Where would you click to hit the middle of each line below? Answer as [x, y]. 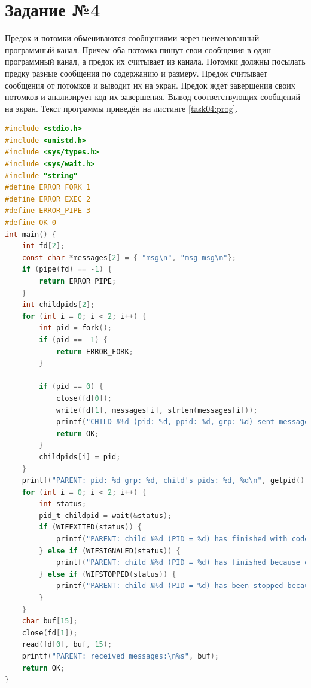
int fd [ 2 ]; [43, 246]
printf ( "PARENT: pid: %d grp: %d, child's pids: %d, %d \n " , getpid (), [165, 481]
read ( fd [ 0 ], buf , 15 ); [67, 645]
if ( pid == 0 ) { [71, 387]
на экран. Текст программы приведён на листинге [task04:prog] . [121, 108]
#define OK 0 [31, 223]
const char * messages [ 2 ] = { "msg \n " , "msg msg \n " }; [129, 258]
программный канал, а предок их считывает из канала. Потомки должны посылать [155, 61]
